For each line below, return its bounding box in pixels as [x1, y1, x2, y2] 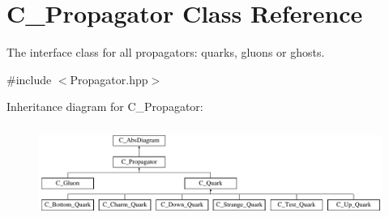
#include [6, 70, 52, 87]
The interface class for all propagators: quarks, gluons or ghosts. [6, 44, 325, 61]
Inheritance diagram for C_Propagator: [6, 98, 203, 115]
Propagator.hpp [70, 70, 148, 87]
